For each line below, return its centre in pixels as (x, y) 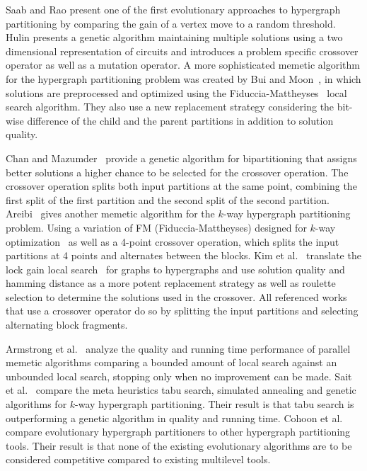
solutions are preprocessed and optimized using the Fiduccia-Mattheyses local (176, 92)
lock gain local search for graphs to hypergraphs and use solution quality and (175, 269)
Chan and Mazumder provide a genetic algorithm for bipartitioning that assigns (181, 158)
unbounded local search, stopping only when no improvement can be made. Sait (179, 376)
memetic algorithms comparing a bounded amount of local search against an (171, 362)
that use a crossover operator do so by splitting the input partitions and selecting (182, 311)
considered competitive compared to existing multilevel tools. (138, 459)
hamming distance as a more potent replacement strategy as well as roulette (171, 283)
